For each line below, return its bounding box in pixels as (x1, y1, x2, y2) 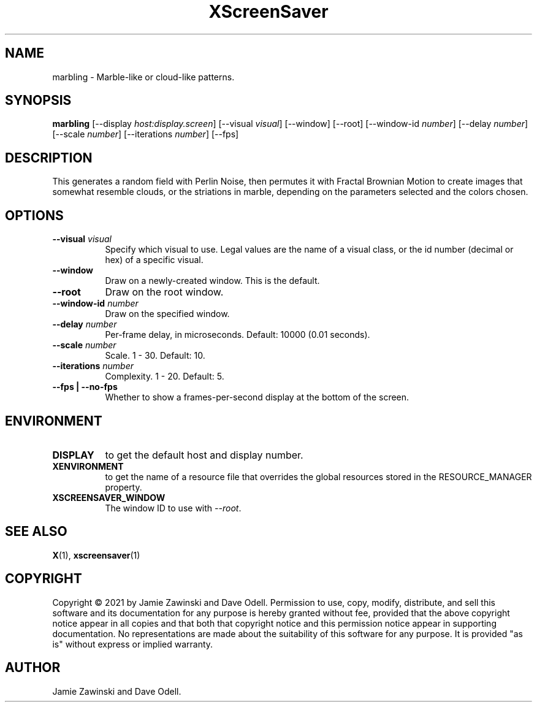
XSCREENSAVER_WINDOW (52, 492, 166, 503)
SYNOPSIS (5, 93, 72, 109)
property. (105, 481, 142, 492)
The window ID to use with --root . (105, 502, 242, 513)
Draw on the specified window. (105, 308, 230, 319)
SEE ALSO (5, 524, 67, 540)
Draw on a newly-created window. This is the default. (105, 275, 320, 286)
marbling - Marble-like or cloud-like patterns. (52, 71, 235, 82)
